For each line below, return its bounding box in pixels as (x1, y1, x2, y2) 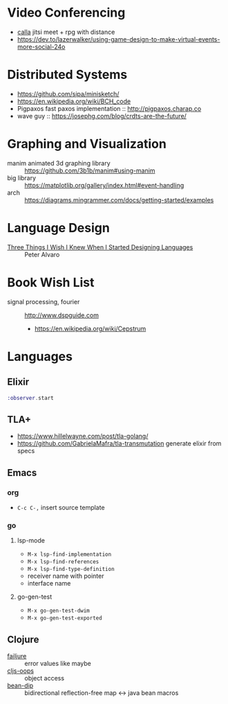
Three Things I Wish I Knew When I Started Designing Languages (7, 243, 193, 251)
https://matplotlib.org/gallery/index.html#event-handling (24, 181, 184, 189)
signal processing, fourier (7, 297, 80, 306)
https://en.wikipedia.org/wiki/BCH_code (17, 97, 131, 105)
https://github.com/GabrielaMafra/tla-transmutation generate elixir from (17, 439, 222, 448)
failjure (7, 652, 27, 660)
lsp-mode (17, 536, 45, 545)
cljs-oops (7, 667, 35, 675)
